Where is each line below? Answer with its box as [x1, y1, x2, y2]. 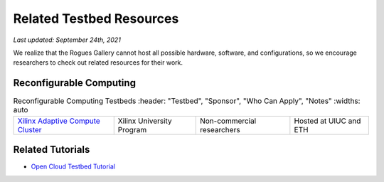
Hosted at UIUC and [294, 116, 361, 126]
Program [117, 124, 147, 134]
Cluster [17, 124, 42, 134]
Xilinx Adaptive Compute [17, 116, 101, 126]
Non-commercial [199, 116, 257, 126]
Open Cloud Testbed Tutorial [31, 162, 115, 171]
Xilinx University [117, 116, 172, 126]
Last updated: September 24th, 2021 [13, 36, 121, 44]
